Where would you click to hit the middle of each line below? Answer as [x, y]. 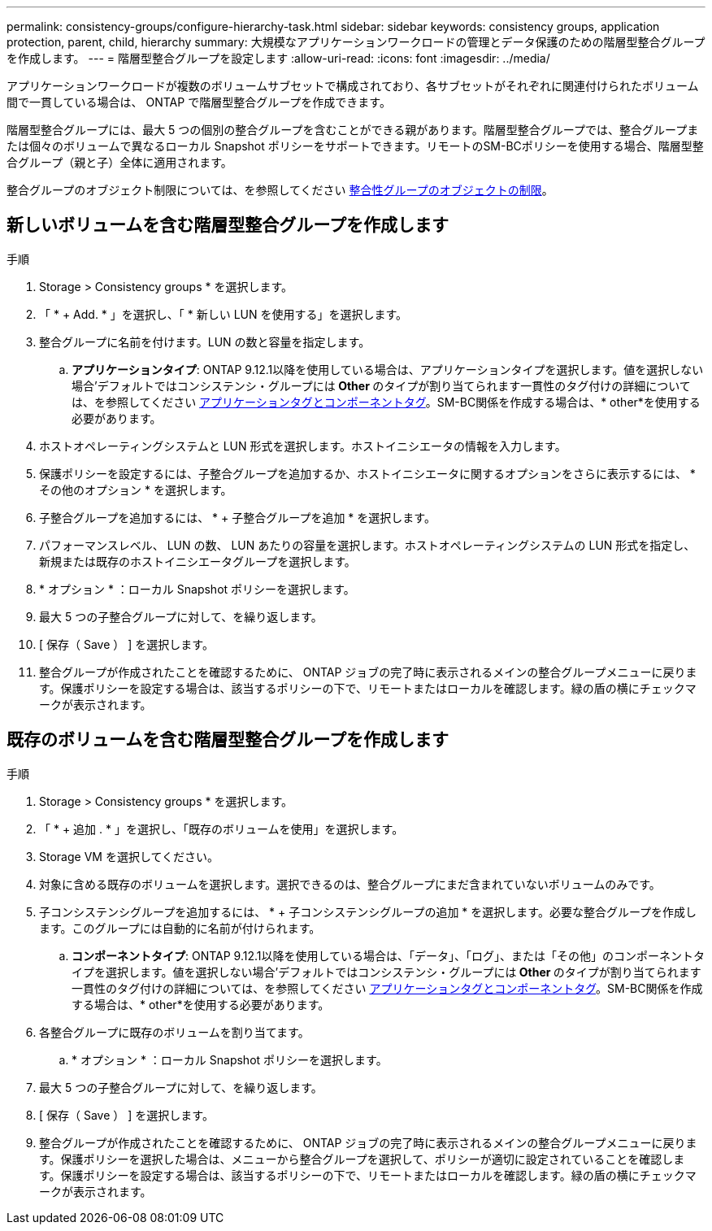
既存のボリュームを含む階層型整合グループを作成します [228, 740]
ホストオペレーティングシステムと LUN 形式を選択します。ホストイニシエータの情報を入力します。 [303, 446]
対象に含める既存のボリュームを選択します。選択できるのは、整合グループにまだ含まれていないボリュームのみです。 [350, 884]
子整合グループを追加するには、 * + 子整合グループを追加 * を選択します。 [237, 517]
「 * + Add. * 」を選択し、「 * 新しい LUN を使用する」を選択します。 [224, 314]
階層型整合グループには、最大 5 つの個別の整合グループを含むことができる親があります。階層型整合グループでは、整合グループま [353, 130]
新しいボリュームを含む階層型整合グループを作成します [228, 225]
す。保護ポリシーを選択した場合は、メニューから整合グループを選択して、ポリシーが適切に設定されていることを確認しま [362, 1159]
